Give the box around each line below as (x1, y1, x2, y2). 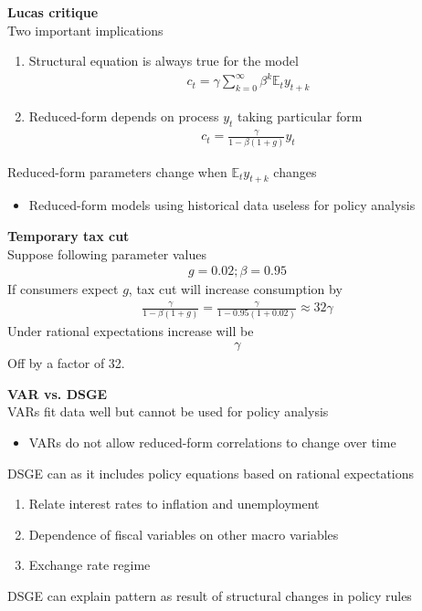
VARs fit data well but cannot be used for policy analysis (7, 402, 329, 421)
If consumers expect (7, 279, 119, 299)
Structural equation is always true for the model (28, 51, 299, 70)
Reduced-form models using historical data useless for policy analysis (28, 195, 416, 215)
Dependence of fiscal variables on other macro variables (28, 524, 339, 543)
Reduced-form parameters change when (7, 162, 227, 181)
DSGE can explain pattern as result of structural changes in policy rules (7, 585, 412, 605)
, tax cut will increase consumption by (128, 279, 343, 299)
